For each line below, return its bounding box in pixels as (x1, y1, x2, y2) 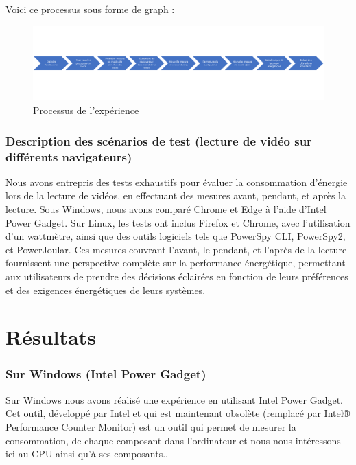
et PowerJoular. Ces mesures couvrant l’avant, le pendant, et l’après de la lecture (5, 242, 347, 256)
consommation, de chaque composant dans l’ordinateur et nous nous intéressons (5, 433, 341, 447)
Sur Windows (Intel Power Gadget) (5, 365, 206, 383)
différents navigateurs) (5, 148, 132, 165)
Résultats (5, 323, 96, 351)
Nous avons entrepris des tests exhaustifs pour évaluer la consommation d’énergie (5, 174, 348, 189)
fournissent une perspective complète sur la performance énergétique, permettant (5, 256, 346, 270)
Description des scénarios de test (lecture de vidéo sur (5, 132, 312, 149)
